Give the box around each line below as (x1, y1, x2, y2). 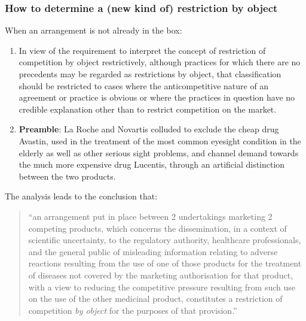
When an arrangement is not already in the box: (5, 24, 182, 37)
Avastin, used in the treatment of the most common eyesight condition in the (19, 134, 301, 147)
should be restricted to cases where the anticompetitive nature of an (19, 79, 269, 92)
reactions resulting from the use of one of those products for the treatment (28, 257, 302, 269)
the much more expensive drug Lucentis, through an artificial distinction (19, 158, 285, 171)
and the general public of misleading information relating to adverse (28, 245, 278, 258)
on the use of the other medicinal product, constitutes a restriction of (28, 292, 283, 305)
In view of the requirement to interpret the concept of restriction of (19, 44, 266, 56)
